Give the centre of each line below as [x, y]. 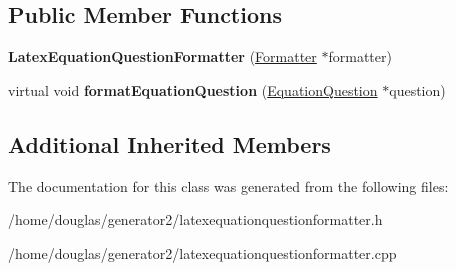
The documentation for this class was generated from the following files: [228, 185]
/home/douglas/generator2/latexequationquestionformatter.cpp [202, 252]
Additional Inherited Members [169, 143]
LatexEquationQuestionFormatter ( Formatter [162, 56]
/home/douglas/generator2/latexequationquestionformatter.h [195, 219]
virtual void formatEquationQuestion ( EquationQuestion [193, 89]
